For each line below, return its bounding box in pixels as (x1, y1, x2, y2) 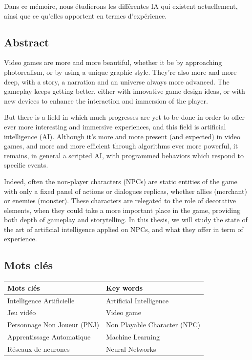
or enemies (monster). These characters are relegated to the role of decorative (4, 195, 236, 206)
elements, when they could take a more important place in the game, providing (4, 205, 240, 215)
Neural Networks (106, 344, 156, 354)
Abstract (4, 34, 49, 49)
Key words (106, 282, 143, 293)
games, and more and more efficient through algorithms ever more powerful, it (4, 141, 238, 151)
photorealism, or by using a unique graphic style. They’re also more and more (4, 66, 237, 77)
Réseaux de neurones (7, 344, 70, 354)
